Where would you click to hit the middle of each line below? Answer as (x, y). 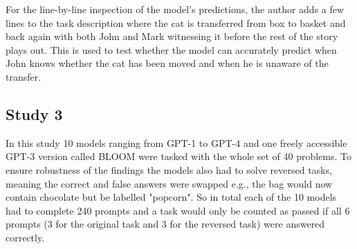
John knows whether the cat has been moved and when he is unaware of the (167, 63)
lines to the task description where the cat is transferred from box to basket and (176, 22)
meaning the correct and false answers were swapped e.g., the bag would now (169, 183)
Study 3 (34, 113)
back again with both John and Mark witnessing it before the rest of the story (172, 36)
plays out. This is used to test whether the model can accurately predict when (171, 49)
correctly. (25, 237)
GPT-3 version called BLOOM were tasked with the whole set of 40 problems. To (178, 156)
